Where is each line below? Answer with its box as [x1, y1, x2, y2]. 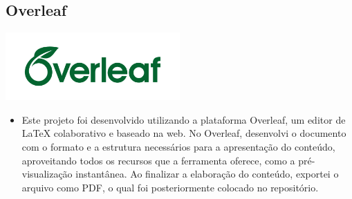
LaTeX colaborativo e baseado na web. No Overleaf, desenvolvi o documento [21, 126, 346, 140]
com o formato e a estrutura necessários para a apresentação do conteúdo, [21, 139, 335, 153]
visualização [21, 167, 73, 181]
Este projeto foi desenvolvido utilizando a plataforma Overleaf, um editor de [21, 112, 346, 126]
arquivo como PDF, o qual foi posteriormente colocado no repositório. [21, 180, 319, 194]
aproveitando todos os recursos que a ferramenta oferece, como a [21, 153, 295, 167]
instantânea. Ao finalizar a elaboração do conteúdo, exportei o [75, 167, 339, 181]
